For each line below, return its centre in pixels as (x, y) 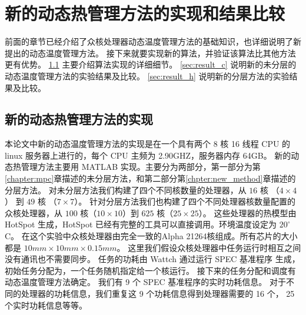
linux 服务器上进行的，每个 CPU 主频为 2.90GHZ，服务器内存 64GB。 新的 (148, 155)
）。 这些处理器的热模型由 (247, 212)
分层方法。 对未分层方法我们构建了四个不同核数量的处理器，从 (126, 190)
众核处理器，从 (34, 212)
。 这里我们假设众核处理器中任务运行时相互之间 (209, 247)
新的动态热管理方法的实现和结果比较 (145, 13)
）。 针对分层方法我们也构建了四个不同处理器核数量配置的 (185, 201)
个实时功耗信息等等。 (46, 305)
